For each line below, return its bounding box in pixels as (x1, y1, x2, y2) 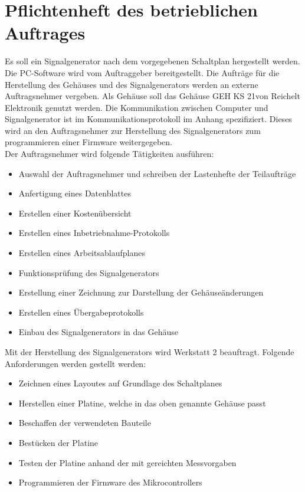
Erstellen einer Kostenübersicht (18, 206, 132, 219)
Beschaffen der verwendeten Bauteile (18, 416, 151, 429)
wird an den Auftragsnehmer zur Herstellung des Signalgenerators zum (5, 124, 261, 136)
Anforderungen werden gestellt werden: (5, 357, 146, 369)
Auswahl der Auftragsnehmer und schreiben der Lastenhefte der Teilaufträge (18, 167, 296, 179)
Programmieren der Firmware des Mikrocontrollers (18, 476, 202, 488)
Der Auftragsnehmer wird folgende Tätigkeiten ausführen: (5, 147, 214, 160)
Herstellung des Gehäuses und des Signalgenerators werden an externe (5, 78, 258, 90)
